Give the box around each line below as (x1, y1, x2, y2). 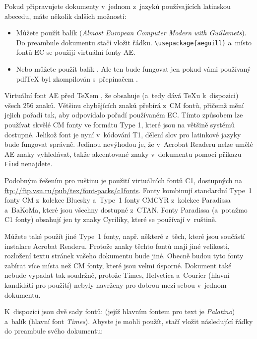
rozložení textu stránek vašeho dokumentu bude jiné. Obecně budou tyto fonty (4, 250, 244, 261)
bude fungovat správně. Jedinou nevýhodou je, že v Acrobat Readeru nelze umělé (4, 139, 253, 149)
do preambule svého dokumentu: (4, 326, 103, 336)
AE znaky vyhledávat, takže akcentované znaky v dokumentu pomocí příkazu (4, 148, 242, 159)
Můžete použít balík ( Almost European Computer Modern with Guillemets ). (16, 27, 247, 38)
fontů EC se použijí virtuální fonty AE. (16, 47, 135, 57)
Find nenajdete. (4, 158, 53, 169)
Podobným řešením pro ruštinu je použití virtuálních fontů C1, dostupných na (4, 175, 242, 186)
